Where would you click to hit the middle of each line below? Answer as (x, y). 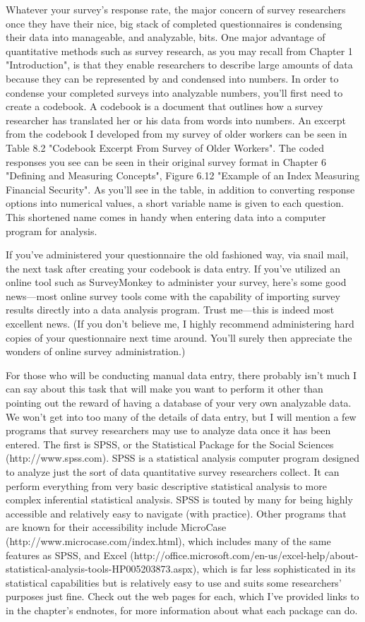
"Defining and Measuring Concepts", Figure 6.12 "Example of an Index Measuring (183, 175)
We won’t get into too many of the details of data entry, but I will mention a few (181, 416)
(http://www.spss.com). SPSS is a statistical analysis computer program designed (183, 458)
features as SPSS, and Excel (66, 555)
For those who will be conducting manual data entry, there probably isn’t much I (181, 375)
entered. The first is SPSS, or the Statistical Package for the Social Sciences (170, 444)
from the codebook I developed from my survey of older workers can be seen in (176, 134)
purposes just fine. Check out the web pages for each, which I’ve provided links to (182, 596)
